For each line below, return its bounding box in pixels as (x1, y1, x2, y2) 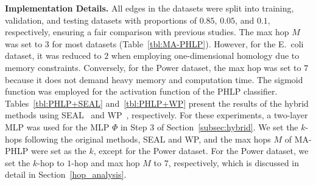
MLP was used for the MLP (5, 120, 110, 133)
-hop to (37, 156, 65, 169)
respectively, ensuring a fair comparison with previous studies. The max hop (5, 25, 289, 38)
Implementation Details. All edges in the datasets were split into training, (5, 2, 294, 14)
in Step (120, 120, 147, 133)
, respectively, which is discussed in (168, 156, 300, 169)
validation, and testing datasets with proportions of (5, 13, 197, 26)
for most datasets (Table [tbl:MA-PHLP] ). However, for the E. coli (52, 37, 304, 50)
